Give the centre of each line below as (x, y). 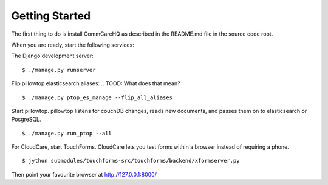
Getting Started (51, 16)
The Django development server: (52, 56)
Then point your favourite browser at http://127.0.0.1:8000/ (84, 174)
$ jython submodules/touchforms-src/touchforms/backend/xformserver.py (131, 161)
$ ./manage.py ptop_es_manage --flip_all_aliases (97, 97)
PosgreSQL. (26, 119)
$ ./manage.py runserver (59, 70)
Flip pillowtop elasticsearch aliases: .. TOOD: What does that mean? (96, 83)
